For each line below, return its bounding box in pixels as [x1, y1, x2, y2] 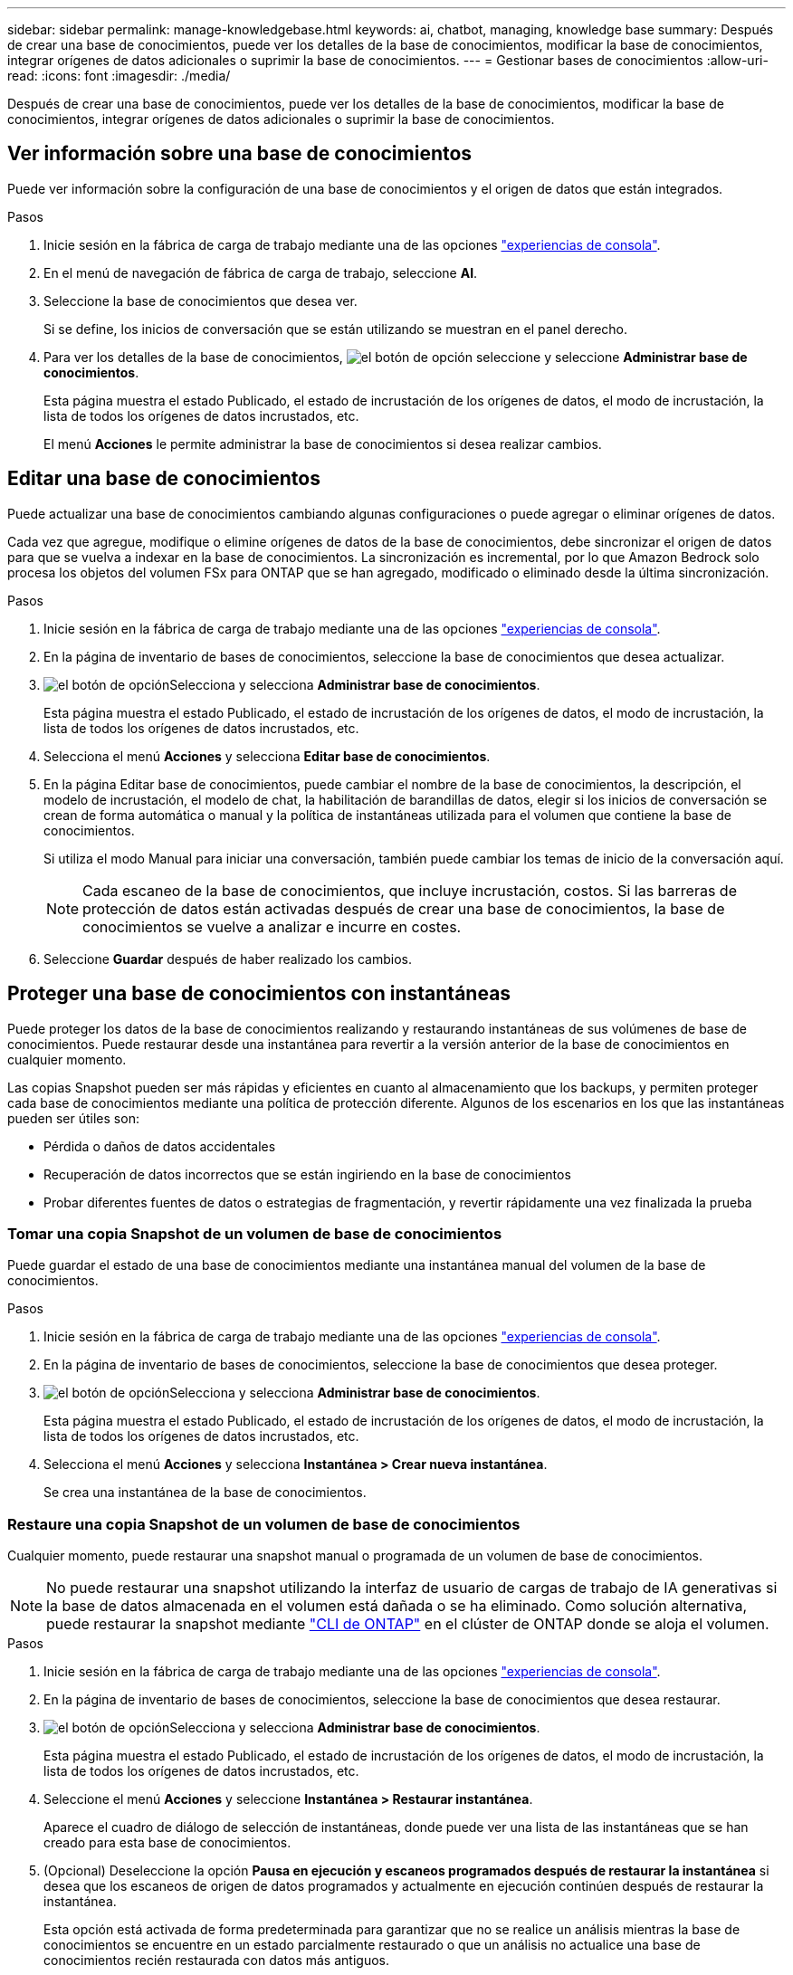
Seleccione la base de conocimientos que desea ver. [43, 292, 358, 309]
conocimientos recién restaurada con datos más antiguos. [43, 1952, 389, 1969]
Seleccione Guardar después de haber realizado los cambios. [43, 950, 413, 967]
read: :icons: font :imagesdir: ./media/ [7, 68, 231, 83]
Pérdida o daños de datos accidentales [43, 1138, 276, 1154]
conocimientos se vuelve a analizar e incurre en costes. [82, 917, 462, 936]
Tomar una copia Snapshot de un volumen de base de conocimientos [7, 1224, 502, 1243]
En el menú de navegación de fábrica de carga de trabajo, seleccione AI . [43, 264, 478, 281]
